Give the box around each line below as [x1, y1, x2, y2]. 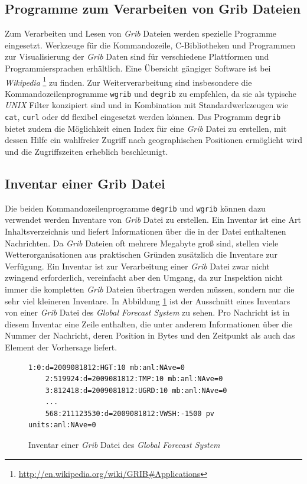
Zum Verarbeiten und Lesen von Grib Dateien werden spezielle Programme [5, 27, 277, 40]
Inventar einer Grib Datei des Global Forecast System [28, 438, 220, 451]
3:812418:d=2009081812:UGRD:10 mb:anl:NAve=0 [45, 386, 227, 395]
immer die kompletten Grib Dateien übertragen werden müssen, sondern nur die [5, 282, 295, 295]
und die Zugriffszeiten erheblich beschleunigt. [5, 145, 168, 157]
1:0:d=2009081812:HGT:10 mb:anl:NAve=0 [28, 363, 185, 372]
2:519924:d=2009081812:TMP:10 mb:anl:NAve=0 [45, 375, 223, 384]
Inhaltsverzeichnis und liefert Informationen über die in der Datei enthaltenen [5, 225, 286, 237]
